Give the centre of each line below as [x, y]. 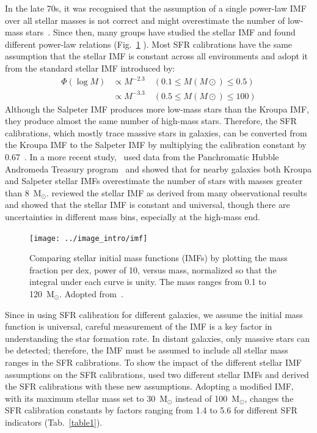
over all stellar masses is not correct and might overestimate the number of [145, 20]
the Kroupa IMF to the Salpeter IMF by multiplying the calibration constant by [156, 145]
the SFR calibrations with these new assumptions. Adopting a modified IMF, [149, 386]
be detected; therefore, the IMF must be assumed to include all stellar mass [147, 350]
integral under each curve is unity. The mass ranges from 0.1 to [148, 282]
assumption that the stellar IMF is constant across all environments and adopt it [156, 56]
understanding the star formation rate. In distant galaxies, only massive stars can [157, 338]
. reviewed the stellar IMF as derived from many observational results [177, 192]
